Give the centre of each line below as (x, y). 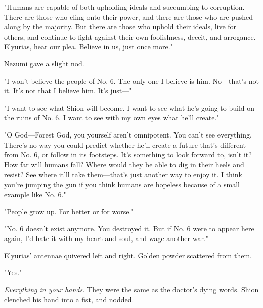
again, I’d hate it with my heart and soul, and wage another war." (106, 238)
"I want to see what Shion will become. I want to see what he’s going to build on (129, 107)
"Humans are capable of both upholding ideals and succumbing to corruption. (124, 7)
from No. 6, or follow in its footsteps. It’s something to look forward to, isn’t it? (128, 155)
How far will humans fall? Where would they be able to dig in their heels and (124, 164)
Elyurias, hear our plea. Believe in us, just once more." (89, 46)
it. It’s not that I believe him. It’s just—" (68, 91)
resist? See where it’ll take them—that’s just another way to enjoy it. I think (123, 174)
